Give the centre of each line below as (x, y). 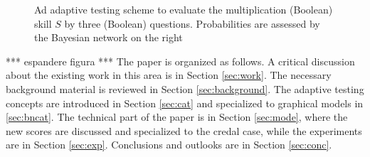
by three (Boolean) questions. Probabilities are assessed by (192, 23)
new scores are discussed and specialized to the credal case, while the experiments (184, 130)
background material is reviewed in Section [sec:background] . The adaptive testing (185, 88)
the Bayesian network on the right (109, 37)
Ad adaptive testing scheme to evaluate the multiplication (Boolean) (184, 9)
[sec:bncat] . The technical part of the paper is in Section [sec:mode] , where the (177, 117)
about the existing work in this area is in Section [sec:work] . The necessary (169, 75)
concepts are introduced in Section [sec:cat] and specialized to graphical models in (185, 103)
